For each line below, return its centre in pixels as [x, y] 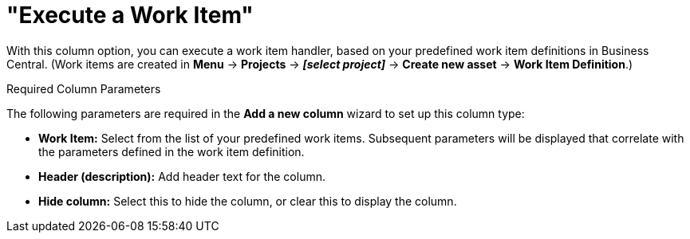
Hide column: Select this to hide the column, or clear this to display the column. [248, 201]
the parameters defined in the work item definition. [172, 151]
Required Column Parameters [84, 88]
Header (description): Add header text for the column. [182, 176]
